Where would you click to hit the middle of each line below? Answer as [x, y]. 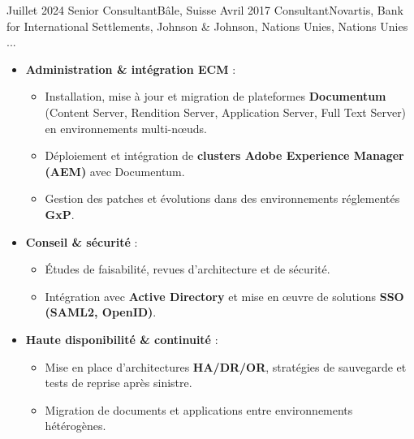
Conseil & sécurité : [82, 241]
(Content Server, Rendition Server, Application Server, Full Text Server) [226, 112]
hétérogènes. [75, 426]
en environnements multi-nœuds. [126, 128]
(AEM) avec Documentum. [115, 171]
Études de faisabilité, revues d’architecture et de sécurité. [188, 269]
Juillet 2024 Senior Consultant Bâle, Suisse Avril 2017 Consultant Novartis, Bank [205, 10]
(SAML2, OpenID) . [101, 312]
